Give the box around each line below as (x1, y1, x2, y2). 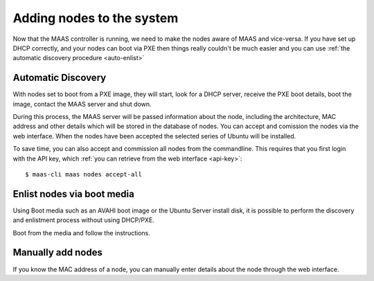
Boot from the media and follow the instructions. (12, 228, 150, 237)
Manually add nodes (12, 246, 103, 259)
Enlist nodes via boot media (12, 188, 134, 200)
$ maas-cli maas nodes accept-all (25, 170, 142, 178)
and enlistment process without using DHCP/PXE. (12, 216, 155, 224)
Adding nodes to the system (12, 10, 179, 26)
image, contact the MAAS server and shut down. (12, 100, 152, 108)
